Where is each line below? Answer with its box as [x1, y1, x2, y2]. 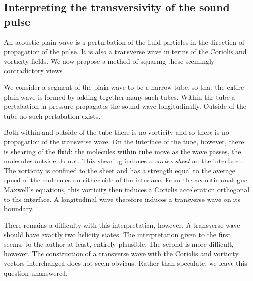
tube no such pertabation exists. [4, 110, 101, 120]
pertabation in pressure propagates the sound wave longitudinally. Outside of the [4, 101, 247, 111]
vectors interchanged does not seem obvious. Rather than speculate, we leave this [4, 258, 247, 268]
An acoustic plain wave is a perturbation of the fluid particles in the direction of [4, 37, 244, 47]
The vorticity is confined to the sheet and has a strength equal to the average [4, 165, 236, 175]
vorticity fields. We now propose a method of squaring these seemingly [4, 56, 215, 66]
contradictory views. [4, 65, 64, 76]
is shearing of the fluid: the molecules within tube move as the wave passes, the [4, 146, 241, 156]
